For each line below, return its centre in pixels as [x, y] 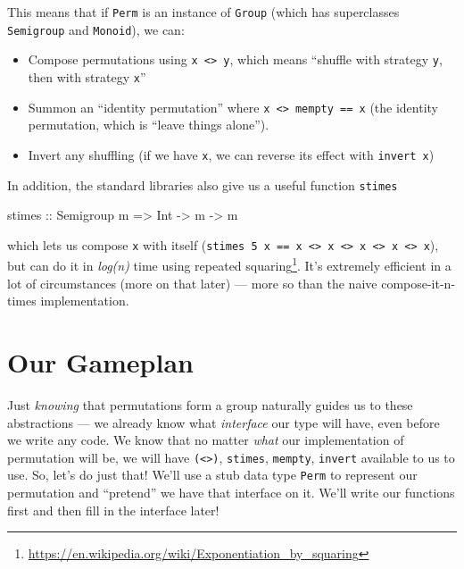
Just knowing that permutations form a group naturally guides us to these [210, 405]
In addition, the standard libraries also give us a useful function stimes [203, 184]
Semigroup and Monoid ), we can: [96, 29]
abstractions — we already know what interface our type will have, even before [224, 422]
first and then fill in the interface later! [113, 510]
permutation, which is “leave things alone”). [149, 125]
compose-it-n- [418, 283]
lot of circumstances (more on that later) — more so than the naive [192, 283]
